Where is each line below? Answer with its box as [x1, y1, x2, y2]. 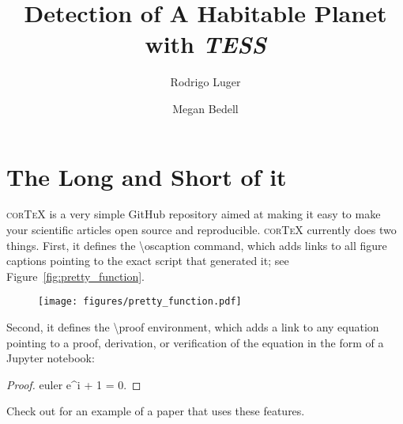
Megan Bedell [172, 100, 239, 116]
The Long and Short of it [6, 160, 287, 192]
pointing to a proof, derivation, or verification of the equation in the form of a [6, 334, 384, 350]
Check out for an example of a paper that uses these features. [6, 403, 305, 419]
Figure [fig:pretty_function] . [6, 267, 145, 284]
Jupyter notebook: [6, 350, 95, 366]
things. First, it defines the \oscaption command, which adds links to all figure [6, 237, 387, 253]
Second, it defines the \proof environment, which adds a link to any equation [6, 319, 379, 335]
